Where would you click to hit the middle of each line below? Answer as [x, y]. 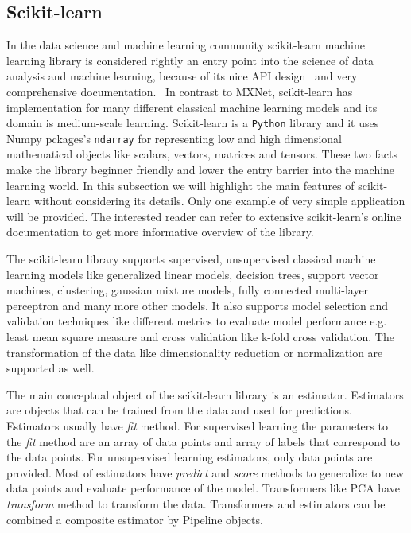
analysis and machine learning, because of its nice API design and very [182, 76]
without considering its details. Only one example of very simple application [220, 201]
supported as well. [50, 368]
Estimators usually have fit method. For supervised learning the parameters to [197, 425]
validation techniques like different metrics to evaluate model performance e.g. [197, 321]
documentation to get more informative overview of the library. [160, 232]
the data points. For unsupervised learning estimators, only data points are [190, 457]
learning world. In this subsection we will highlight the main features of [180, 185]
